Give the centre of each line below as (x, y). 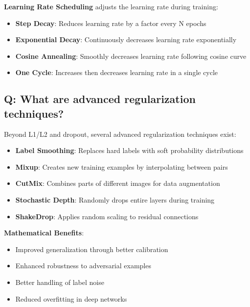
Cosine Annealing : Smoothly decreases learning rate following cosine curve (131, 56)
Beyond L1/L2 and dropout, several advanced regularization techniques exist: (120, 134)
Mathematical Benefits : (44, 233)
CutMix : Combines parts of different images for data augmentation (118, 183)
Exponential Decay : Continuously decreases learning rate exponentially (126, 39)
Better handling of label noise (60, 282)
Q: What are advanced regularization (100, 99)
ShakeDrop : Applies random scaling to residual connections (107, 216)
